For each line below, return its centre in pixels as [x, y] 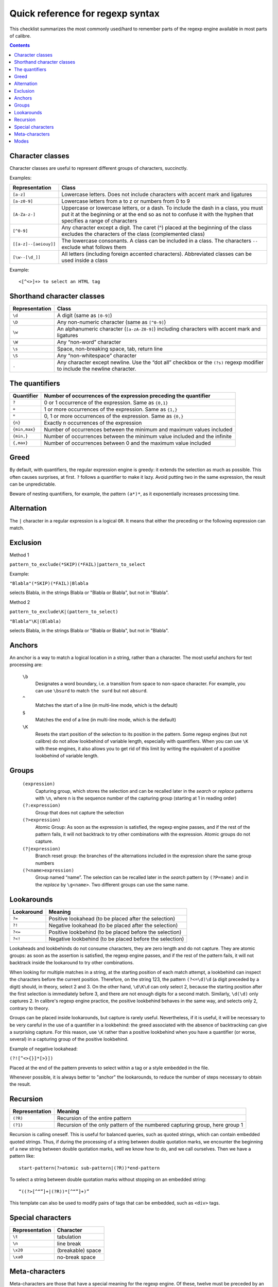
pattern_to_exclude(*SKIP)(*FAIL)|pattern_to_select [77, 564]
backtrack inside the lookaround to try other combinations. [72, 963]
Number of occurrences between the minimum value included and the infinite [138, 436]
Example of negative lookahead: [44, 1049]
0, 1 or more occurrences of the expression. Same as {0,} [114, 416]
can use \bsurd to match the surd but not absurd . [91, 691]
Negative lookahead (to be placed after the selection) [113, 925]
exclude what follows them [94, 247]
